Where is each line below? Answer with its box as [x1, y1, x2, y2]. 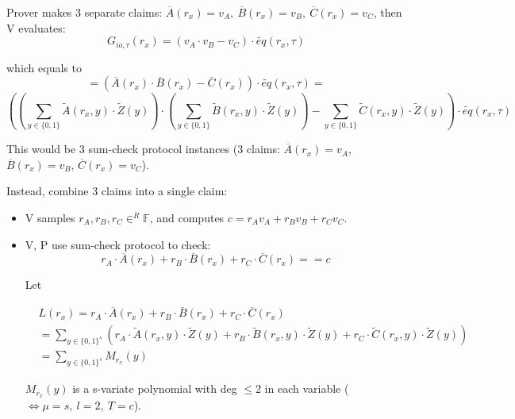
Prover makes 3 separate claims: [6, 4, 163, 20]
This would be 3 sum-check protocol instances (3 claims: [6, 140, 280, 157]
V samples [25, 209, 75, 226]
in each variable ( [264, 380, 349, 397]
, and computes [149, 209, 225, 226]
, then [373, 4, 402, 20]
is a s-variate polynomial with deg [72, 380, 237, 397]
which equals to [6, 59, 82, 75]
